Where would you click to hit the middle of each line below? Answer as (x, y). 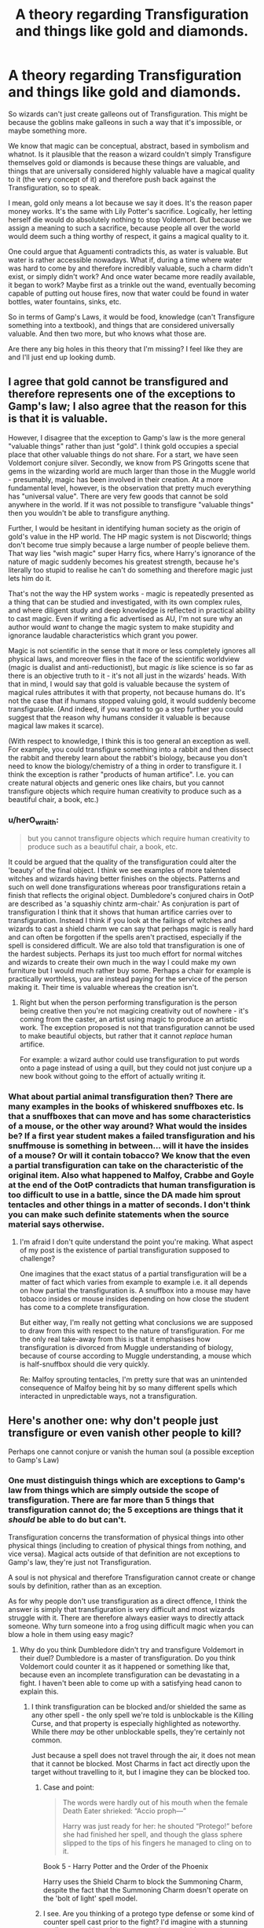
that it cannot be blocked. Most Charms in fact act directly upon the (141, 1764)
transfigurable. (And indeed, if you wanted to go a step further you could (126, 708)
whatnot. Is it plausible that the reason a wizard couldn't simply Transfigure (130, 154)
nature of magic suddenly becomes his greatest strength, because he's (124, 561)
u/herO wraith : (33, 820)
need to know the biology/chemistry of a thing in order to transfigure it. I (125, 766)
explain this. (39, 1691)
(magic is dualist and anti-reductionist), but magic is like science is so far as (131, 667)
